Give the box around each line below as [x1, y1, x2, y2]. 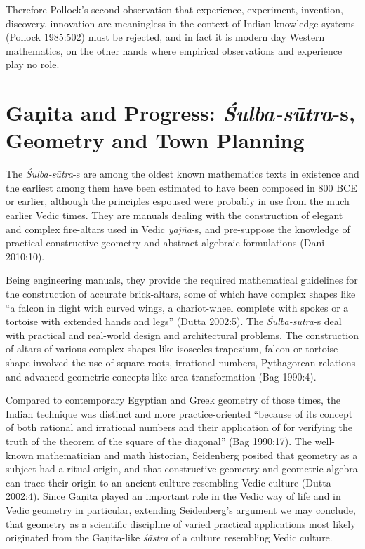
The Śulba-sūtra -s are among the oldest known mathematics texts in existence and [6, 166, 359, 181]
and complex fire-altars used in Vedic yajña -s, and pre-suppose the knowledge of [6, 221, 350, 236]
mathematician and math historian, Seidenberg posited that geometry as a [36, 447, 358, 462]
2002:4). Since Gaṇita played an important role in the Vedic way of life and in [6, 489, 341, 503]
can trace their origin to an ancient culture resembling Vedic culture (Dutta [6, 475, 331, 489]
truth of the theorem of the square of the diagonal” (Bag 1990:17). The [6, 433, 312, 448]
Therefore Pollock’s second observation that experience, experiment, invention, [6, 2, 343, 16]
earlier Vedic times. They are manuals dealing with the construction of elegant [6, 208, 343, 223]
